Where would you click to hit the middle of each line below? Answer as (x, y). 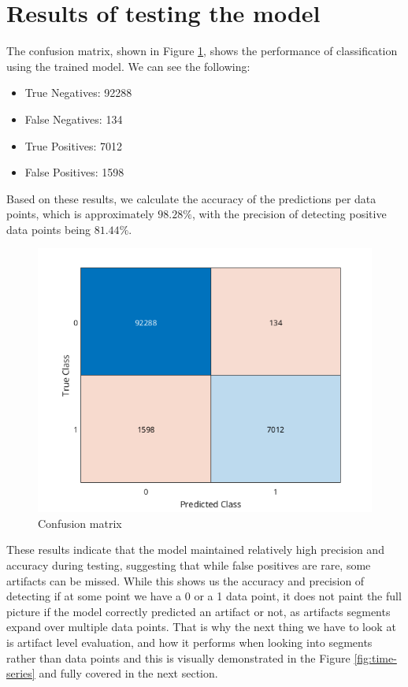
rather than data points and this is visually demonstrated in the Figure (178, 657)
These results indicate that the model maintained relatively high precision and (195, 550)
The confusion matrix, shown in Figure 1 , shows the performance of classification (202, 51)
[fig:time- (375, 657)
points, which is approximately (80, 214)
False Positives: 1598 (74, 172)
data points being (49, 229)
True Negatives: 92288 (78, 93)
